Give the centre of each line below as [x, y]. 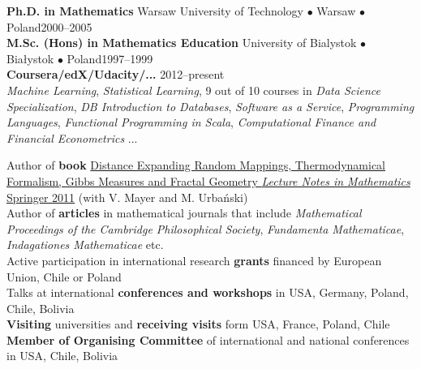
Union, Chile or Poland [64, 276]
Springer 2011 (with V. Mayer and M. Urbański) [127, 197]
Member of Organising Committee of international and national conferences [208, 339]
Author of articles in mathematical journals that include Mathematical [184, 213]
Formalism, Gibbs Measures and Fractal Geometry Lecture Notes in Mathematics [208, 180]
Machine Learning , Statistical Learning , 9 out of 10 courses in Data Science [193, 90]
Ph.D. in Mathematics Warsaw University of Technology [155, 11]
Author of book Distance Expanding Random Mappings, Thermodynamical [196, 165]
